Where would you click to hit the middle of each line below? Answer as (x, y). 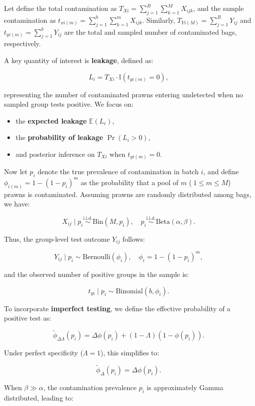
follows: (134, 239)
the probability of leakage (59, 137)
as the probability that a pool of (129, 182)
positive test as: (28, 318)
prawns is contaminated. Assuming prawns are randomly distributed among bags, (128, 194)
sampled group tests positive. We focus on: (69, 104)
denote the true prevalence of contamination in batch (118, 171)
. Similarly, (159, 20)
